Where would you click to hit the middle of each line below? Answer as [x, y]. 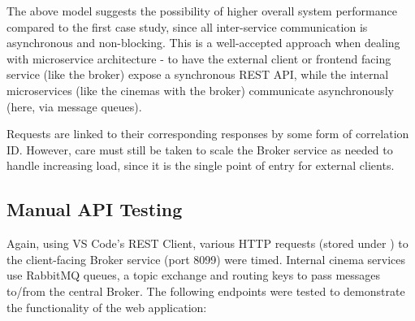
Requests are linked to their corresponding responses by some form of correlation [208, 134]
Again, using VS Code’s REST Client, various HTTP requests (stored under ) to [207, 243]
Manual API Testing [95, 209]
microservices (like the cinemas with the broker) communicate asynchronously [200, 90]
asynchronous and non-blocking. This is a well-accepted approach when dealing [203, 43]
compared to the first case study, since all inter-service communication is [187, 26]
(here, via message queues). [74, 106]
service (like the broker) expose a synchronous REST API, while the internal [198, 74]
